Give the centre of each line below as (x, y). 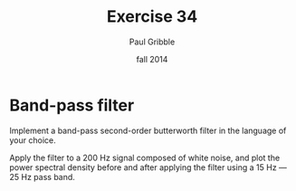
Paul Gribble (152, 42)
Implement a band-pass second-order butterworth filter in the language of (148, 130)
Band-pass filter (72, 105)
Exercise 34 (152, 17)
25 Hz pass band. (42, 177)
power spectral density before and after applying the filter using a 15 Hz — (148, 167)
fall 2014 (152, 59)
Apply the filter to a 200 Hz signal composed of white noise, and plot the (145, 158)
